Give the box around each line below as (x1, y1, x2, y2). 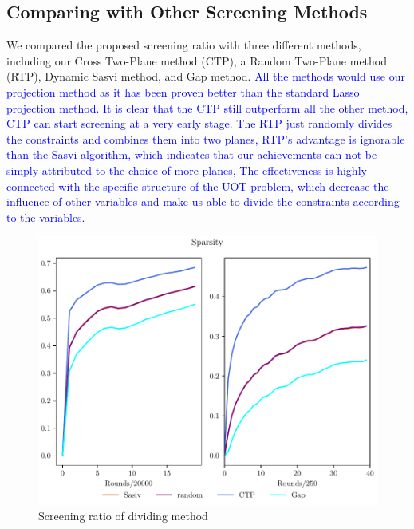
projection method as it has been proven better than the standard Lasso (6, 83, 360, 100)
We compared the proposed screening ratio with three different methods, (6, 37, 361, 53)
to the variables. (6, 208, 85, 225)
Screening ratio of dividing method (38, 507, 208, 524)
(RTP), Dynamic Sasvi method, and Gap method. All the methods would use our (6, 68, 405, 85)
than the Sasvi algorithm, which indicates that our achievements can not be (6, 146, 377, 163)
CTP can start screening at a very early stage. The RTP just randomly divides (6, 115, 392, 132)
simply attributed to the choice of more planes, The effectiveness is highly (6, 161, 367, 178)
